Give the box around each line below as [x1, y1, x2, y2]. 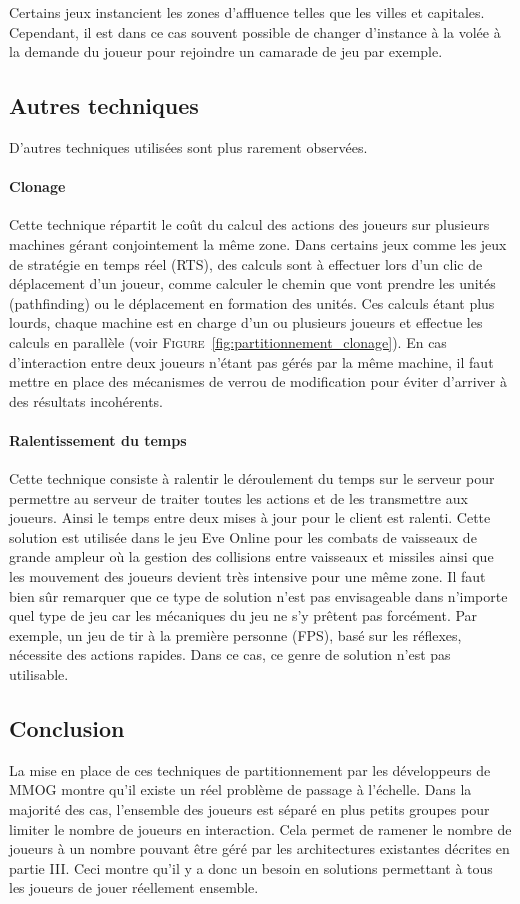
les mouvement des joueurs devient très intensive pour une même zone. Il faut [9, 566, 486, 587]
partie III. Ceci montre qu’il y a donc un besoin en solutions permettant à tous [9, 857, 493, 878]
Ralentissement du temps [9, 429, 187, 450]
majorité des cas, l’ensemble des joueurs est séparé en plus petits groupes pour [9, 799, 490, 820]
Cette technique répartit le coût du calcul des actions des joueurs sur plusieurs [9, 214, 490, 235]
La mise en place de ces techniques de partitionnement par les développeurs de [9, 759, 491, 780]
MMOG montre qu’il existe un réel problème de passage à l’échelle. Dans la [9, 779, 472, 800]
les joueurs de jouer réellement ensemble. [9, 877, 259, 898]
